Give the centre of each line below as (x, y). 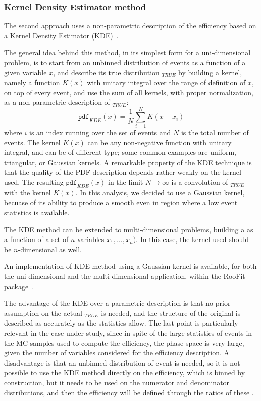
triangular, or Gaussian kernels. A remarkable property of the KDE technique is (128, 162)
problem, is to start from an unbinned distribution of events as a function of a (125, 62)
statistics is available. (37, 212)
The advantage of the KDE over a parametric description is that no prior (117, 303)
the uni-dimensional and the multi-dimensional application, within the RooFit (125, 276)
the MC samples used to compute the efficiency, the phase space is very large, (124, 343)
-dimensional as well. (50, 249)
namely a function (32, 82)
